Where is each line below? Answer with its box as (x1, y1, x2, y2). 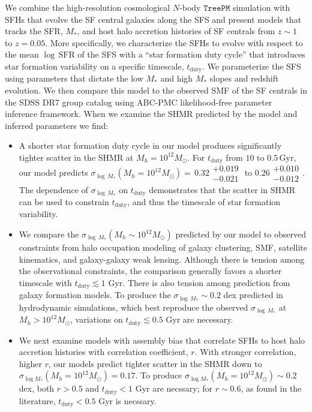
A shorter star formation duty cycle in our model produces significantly (19, 139, 282, 152)
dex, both (19, 382, 55, 395)
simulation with (232, 1, 290, 13)
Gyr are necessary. (166, 313, 233, 326)
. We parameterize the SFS (202, 59, 301, 72)
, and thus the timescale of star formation (127, 195, 281, 207)
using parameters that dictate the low (5, 72, 143, 85)
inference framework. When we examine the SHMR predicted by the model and (5, 107, 298, 120)
